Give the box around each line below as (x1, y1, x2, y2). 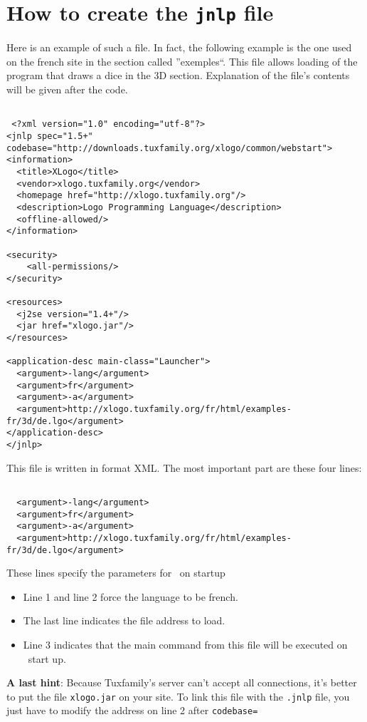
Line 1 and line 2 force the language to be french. (23, 589, 238, 604)
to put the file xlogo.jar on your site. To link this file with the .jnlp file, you (6, 689, 350, 703)
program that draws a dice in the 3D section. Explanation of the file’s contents (6, 68, 350, 83)
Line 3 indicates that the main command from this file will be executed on (23, 636, 348, 651)
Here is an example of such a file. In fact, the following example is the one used (6, 40, 352, 55)
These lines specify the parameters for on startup (6, 565, 225, 580)
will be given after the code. (6, 82, 128, 97)
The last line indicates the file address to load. (23, 613, 225, 628)
